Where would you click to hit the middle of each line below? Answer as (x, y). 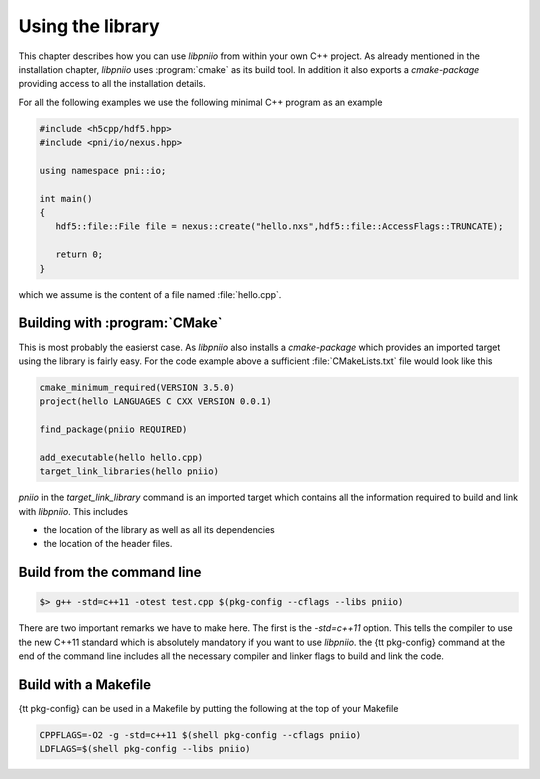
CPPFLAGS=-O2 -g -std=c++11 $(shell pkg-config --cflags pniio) (200, 735)
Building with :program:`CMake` (120, 323)
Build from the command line (110, 572)
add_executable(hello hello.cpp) (121, 457)
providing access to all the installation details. (112, 84)
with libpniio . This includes (73, 511)
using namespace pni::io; (103, 170)
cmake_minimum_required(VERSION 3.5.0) (137, 387)
